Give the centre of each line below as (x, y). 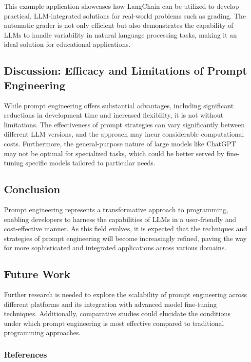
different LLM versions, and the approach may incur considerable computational (124, 134)
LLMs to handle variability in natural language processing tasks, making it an (121, 34)
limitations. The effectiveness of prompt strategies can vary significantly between (125, 124)
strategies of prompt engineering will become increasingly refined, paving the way (125, 238)
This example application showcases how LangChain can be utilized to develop (122, 6)
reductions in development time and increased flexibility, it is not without (114, 115)
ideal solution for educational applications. (67, 44)
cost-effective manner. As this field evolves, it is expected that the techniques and (125, 229)
